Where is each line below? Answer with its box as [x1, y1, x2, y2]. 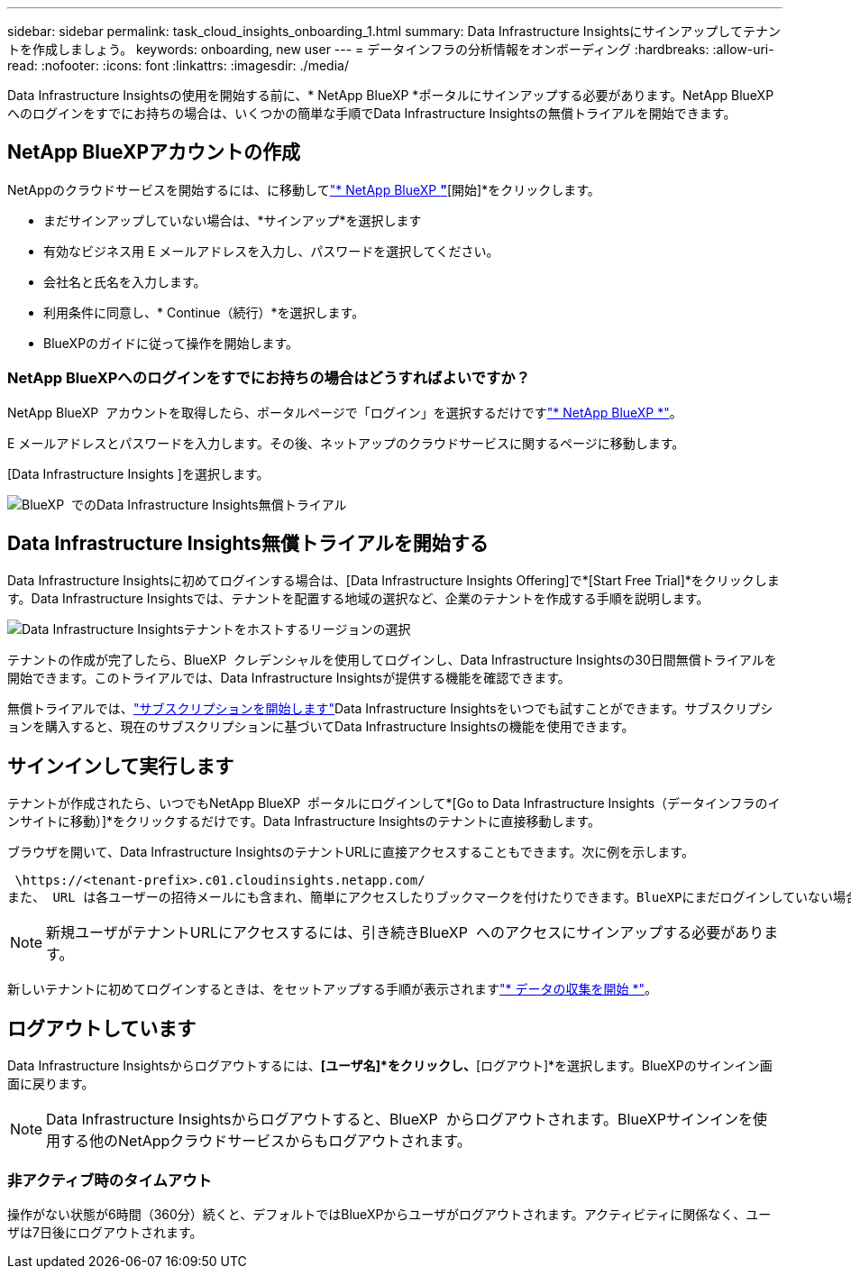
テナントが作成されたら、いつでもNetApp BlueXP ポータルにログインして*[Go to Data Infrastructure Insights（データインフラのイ [7, 795, 781, 812]
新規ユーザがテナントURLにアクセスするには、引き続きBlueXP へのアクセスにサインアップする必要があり [46, 923, 764, 942]
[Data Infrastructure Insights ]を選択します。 [7, 465, 270, 482]
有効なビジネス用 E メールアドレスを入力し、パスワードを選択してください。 [43, 243, 499, 259]
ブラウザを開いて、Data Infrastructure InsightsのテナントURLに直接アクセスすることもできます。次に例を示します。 [7, 844, 694, 860]
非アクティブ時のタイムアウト [7, 1170, 212, 1189]
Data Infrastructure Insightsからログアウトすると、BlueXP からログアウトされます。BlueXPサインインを [46, 1110, 753, 1129]
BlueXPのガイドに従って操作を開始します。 [43, 335, 298, 351]
